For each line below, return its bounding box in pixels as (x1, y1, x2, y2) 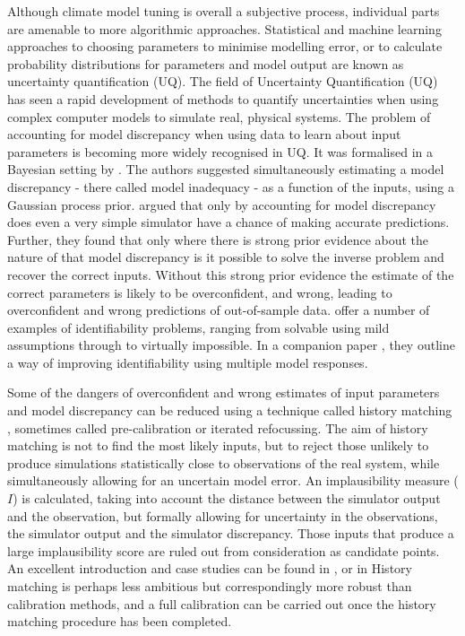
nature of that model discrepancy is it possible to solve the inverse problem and (7, 248, 444, 266)
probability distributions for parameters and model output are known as (7, 54, 404, 73)
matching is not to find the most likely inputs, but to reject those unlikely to (7, 436, 429, 455)
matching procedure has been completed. (7, 612, 232, 631)
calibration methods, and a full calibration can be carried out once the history (7, 594, 436, 613)
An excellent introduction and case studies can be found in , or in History (7, 559, 412, 578)
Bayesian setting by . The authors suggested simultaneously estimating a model (7, 160, 444, 179)
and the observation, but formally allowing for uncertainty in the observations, (7, 506, 438, 525)
